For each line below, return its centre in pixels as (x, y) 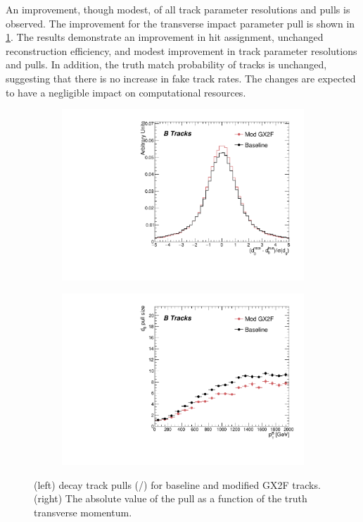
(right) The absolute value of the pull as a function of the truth (171, 498)
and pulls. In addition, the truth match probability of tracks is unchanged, (166, 64)
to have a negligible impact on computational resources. (126, 92)
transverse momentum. (83, 512)
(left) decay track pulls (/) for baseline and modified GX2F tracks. (177, 484)
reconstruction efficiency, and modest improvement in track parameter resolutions (181, 50)
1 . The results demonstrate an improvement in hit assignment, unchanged (165, 37)
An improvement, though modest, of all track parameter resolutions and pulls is (178, 9)
